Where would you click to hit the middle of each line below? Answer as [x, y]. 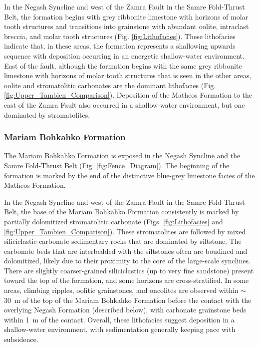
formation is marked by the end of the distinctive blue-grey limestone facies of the [129, 175]
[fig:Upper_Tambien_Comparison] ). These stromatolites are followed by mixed [125, 231]
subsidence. [21, 339]
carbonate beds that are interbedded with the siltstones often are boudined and [126, 251]
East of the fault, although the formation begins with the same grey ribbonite [123, 65]
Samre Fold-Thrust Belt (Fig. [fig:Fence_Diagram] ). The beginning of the [117, 165]
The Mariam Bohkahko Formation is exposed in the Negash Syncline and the [122, 155]
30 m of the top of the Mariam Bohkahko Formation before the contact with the [128, 300]
